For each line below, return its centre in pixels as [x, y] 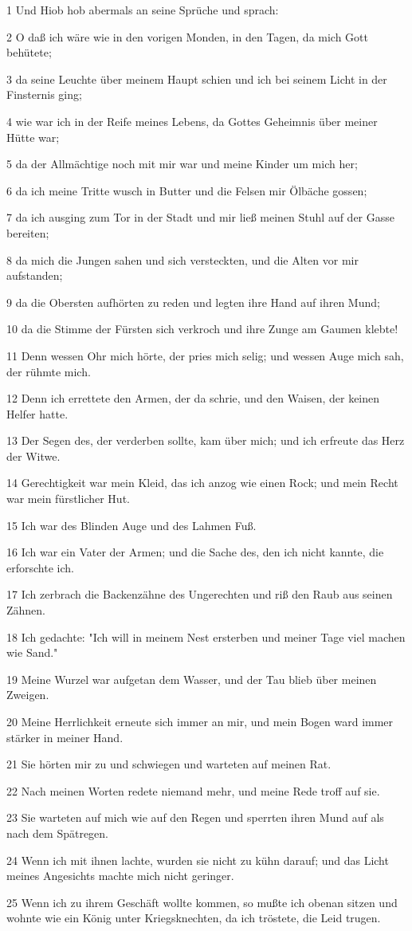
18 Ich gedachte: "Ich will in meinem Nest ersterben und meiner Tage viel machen [206, 636]
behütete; [29, 52]
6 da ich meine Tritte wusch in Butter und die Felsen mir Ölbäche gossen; [187, 190]
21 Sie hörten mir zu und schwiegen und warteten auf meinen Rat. [169, 764]
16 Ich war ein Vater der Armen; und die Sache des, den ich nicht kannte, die [195, 552]
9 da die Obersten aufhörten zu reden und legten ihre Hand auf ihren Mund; [193, 302]
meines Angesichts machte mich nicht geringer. [120, 876]
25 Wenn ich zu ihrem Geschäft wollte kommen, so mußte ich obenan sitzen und [202, 902]
